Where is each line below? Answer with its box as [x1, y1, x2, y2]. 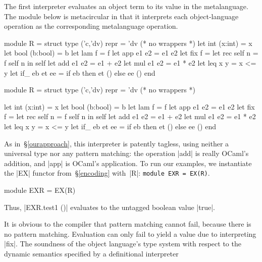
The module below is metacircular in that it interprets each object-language [4, 11, 239, 21]
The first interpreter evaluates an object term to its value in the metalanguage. [4, 1, 248, 11]
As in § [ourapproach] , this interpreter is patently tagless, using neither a [4, 138, 229, 148]
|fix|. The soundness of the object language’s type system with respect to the [4, 238, 241, 249]
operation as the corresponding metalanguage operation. [4, 21, 178, 31]
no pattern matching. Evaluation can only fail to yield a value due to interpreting [4, 228, 256, 239]
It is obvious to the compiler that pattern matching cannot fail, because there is [4, 219, 251, 229]
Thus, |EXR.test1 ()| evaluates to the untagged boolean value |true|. [4, 201, 215, 212]
